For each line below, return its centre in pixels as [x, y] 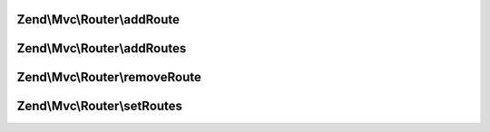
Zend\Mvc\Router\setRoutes [100, 106]
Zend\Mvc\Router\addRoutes [102, 48]
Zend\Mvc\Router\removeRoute [109, 77]
